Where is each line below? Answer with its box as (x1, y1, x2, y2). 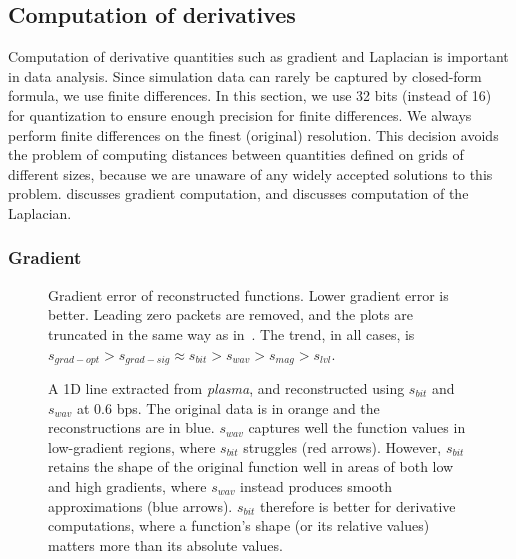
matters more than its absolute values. (48, 534, 283, 555)
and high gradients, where (48, 475, 207, 496)
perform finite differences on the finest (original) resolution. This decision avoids (8, 124, 499, 145)
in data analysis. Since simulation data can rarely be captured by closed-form (8, 65, 482, 86)
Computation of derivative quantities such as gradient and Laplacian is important (8, 46, 509, 67)
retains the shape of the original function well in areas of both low (48, 456, 454, 477)
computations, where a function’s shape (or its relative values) (48, 515, 430, 536)
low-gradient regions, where (48, 436, 216, 457)
